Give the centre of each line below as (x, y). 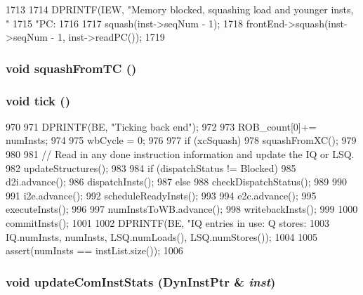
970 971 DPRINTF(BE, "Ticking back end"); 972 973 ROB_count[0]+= (161, 126)
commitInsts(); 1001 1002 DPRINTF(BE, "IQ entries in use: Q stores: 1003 (168, 223)
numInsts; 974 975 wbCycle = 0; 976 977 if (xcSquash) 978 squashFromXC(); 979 (181, 140)
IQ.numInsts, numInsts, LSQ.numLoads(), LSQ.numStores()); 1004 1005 (162, 236)
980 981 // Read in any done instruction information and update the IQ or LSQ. (180, 154)
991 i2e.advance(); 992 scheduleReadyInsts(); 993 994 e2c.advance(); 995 (161, 195)
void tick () (38, 100)
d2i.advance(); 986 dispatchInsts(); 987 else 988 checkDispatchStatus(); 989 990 (176, 182)
